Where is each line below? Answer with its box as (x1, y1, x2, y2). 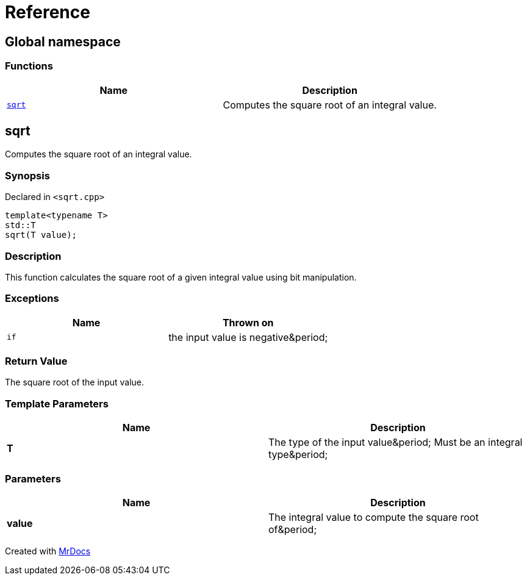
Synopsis (5, 169, 50, 182)
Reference (5, 2, 90, 23)
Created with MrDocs (5, 545, 91, 556)
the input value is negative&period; (168, 331, 328, 343)
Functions (5, 60, 53, 73)
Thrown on (222, 316, 274, 329)
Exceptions (5, 292, 59, 305)
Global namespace (5, 34, 121, 49)
